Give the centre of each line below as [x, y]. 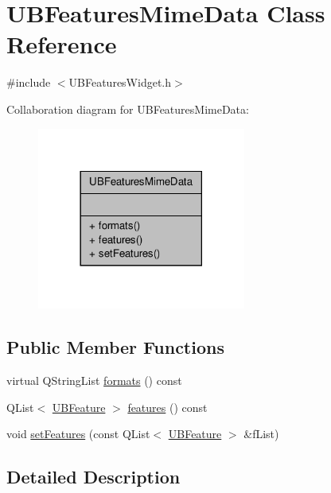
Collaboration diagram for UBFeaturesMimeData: [128, 109]
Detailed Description [93, 477]
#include [29, 82]
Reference [62, 44]
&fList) [261, 434]
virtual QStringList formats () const [94, 380]
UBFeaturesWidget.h [120, 82]
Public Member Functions [115, 347]
